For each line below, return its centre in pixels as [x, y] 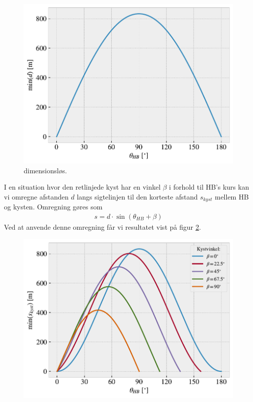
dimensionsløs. [45, 170]
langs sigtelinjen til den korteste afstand [137, 196]
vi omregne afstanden [36, 196]
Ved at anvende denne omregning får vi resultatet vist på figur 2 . [103, 226]
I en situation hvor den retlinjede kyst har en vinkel [82, 187]
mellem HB [232, 196]
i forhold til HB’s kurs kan [209, 187]
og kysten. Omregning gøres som [53, 207]
